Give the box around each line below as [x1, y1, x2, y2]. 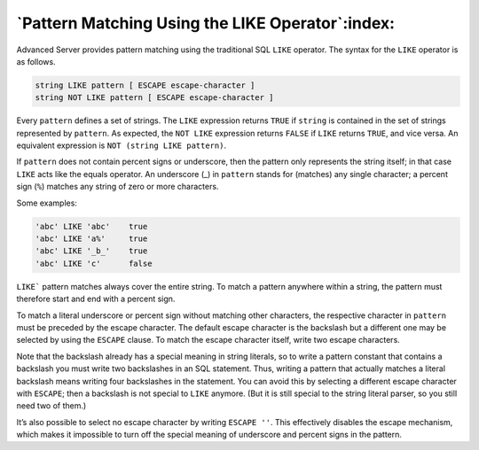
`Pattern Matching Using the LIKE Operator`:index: [16, 13, 395, 33]
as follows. [16, 56, 57, 66]
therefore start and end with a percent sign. [16, 293, 176, 305]
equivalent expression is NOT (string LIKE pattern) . [16, 140, 226, 151]
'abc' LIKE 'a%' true [35, 234, 148, 244]
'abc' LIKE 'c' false [35, 258, 153, 268]
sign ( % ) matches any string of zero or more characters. [16, 182, 219, 192]
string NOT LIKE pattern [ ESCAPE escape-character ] [35, 93, 274, 103]
